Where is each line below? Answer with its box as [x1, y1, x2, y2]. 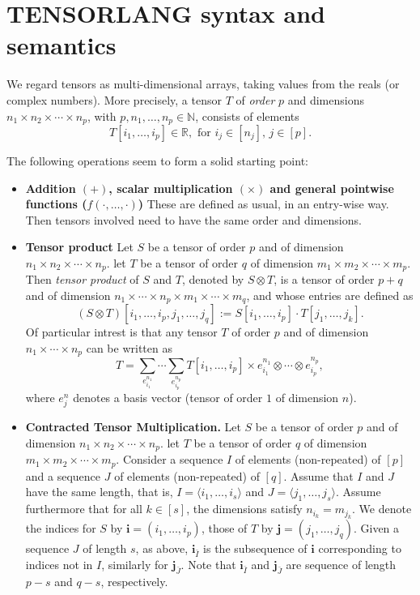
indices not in [25, 556, 93, 573]
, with [87, 107, 117, 124]
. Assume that [283, 467, 354, 484]
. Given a [353, 520, 400, 537]
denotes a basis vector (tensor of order [73, 389, 263, 406]
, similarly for [101, 556, 168, 573]
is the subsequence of [203, 540, 308, 557]
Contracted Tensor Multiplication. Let [25, 418, 241, 435]
